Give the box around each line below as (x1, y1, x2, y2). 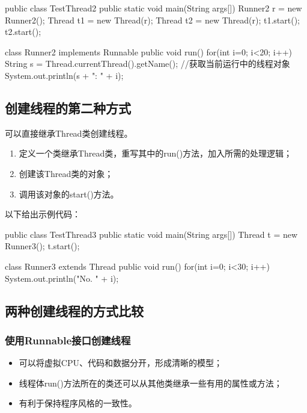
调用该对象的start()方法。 (19, 187, 119, 200)
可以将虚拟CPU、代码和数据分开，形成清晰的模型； (19, 356, 222, 369)
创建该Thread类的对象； (19, 167, 114, 179)
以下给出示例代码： (5, 208, 81, 220)
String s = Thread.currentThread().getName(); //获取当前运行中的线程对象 (5, 57, 290, 70)
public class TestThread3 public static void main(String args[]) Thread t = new (5, 228, 298, 240)
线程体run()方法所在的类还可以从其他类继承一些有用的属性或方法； (19, 376, 282, 389)
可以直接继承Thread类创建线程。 (5, 126, 133, 139)
